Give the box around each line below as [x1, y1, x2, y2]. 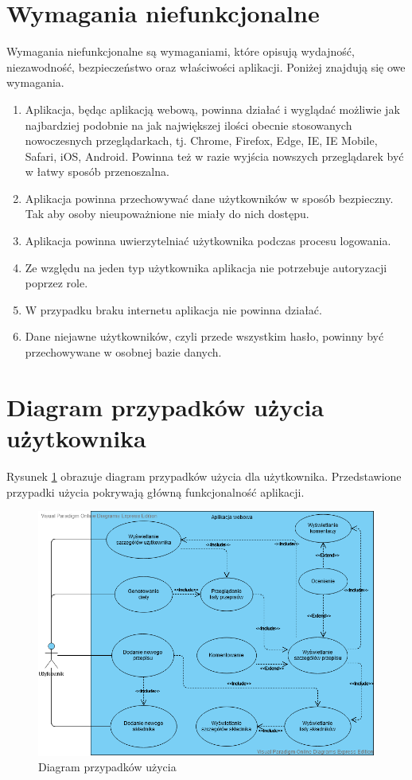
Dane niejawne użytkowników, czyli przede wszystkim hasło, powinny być [25, 328, 384, 345]
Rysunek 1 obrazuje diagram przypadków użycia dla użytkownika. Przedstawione [6, 467, 402, 484]
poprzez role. [25, 275, 88, 291]
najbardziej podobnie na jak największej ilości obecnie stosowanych [25, 116, 352, 133]
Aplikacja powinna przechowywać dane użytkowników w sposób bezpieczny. [25, 189, 394, 206]
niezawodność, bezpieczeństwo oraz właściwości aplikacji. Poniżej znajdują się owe [6, 58, 406, 75]
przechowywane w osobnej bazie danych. [25, 344, 222, 361]
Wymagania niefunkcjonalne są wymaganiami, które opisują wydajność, [6, 43, 355, 60]
